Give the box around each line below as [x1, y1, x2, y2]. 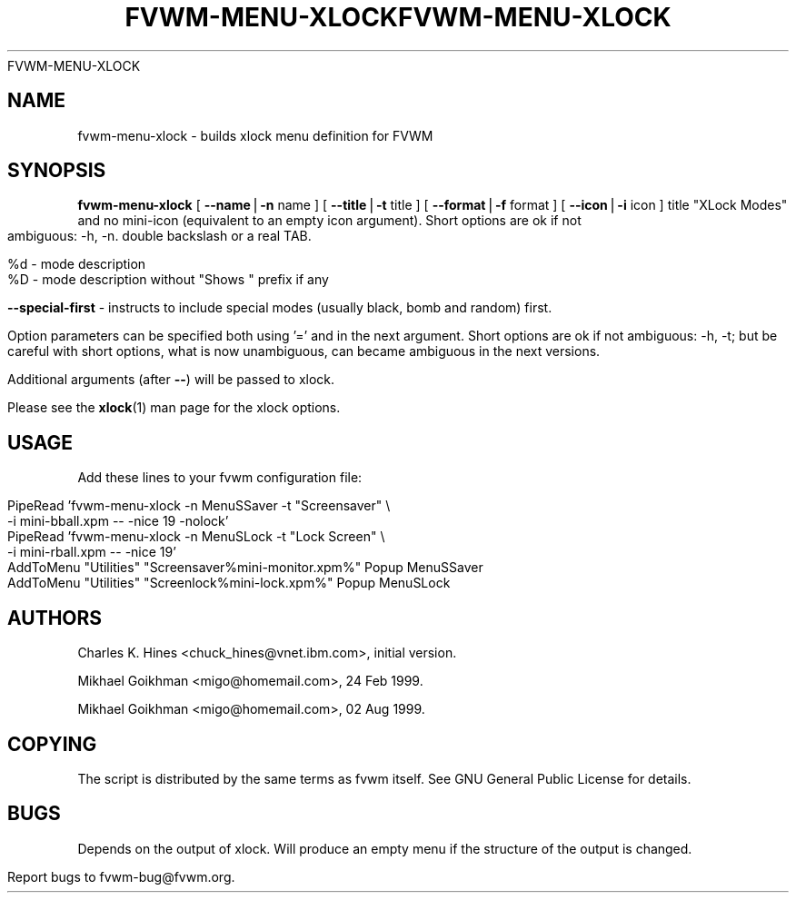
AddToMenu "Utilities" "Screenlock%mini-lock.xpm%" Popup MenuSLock [7, 575, 451, 591]
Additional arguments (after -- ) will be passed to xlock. [7, 371, 335, 388]
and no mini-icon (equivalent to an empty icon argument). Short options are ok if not [77, 213, 582, 229]
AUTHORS [7, 606, 103, 629]
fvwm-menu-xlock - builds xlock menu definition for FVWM [77, 127, 433, 143]
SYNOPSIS [7, 159, 106, 183]
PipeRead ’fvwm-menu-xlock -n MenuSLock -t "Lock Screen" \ [7, 529, 385, 545]
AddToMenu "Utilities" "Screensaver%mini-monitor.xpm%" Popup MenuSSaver [7, 559, 483, 576]
